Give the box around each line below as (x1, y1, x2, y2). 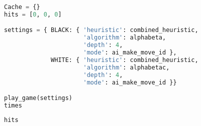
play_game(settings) (4, 94, 73, 102)
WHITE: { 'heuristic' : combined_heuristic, (51, 56, 198, 63)
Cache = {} (4, 3, 40, 10)
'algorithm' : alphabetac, (83, 63, 170, 71)
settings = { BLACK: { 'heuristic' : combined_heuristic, (4, 26, 198, 34)
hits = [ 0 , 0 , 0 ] (4, 10, 62, 18)
